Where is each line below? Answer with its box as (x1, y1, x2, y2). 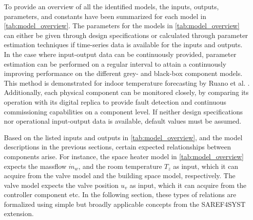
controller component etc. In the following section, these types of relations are (4, 189, 236, 200)
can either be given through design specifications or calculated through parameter (4, 30, 248, 40)
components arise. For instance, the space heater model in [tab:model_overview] (4, 151, 244, 161)
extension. (4, 208, 34, 219)
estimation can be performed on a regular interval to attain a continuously (4, 58, 227, 69)
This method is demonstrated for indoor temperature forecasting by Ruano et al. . (4, 77, 250, 88)
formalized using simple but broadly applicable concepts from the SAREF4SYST (4, 199, 246, 209)
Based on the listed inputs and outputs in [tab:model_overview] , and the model (4, 132, 243, 142)
